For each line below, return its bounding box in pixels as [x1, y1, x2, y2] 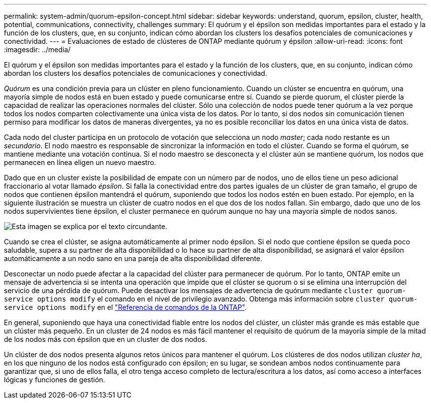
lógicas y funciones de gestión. [4, 375, 105, 384]
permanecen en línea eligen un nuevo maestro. [4, 158, 156, 167]
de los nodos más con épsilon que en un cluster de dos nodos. [4, 335, 208, 343]
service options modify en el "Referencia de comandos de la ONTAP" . [4, 303, 247, 311]
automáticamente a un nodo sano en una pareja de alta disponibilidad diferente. [4, 254, 262, 263]
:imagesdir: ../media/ [4, 45, 71, 54]
